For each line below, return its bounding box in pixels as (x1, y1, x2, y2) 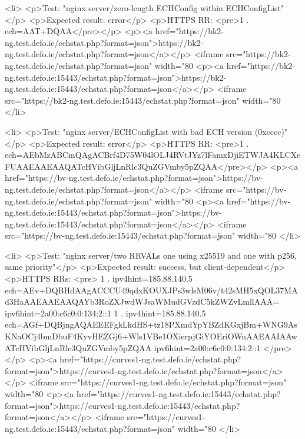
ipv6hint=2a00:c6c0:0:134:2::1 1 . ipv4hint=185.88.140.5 (5, 306, 206, 319)
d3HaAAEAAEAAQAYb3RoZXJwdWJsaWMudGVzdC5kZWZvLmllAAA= (5, 295, 280, 308)
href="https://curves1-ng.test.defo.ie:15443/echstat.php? (76, 388, 281, 400)
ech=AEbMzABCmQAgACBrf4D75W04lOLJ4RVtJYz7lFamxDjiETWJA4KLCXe (5, 148, 301, 161)
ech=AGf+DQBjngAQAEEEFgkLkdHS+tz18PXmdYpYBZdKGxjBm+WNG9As (5, 318, 297, 331)
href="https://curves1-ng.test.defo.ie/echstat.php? (59, 353, 241, 365)
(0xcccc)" (254, 125, 288, 137)
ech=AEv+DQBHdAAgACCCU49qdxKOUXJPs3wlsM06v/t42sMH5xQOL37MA (5, 283, 298, 296)
